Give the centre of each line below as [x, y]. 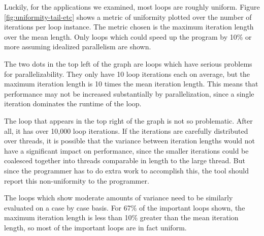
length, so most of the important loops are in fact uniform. [95, 227]
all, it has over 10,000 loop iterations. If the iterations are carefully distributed [126, 130]
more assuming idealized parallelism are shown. [78, 47]
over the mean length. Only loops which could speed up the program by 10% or [128, 36]
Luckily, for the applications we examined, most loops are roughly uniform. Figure [132, 7]
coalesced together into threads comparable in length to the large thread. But [125, 160]
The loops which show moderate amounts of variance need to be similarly [119, 198]
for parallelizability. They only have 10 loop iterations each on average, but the [127, 73]
